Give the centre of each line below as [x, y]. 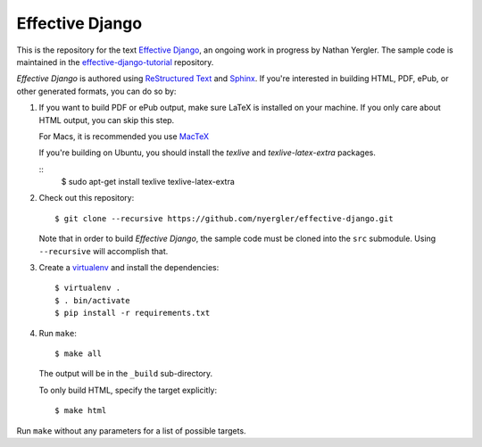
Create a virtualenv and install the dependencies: [129, 268]
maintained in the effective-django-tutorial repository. [115, 62]
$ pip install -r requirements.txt [133, 313]
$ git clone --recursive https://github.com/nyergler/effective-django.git [224, 218]
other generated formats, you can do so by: [96, 91]
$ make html [81, 411]
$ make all [79, 353]
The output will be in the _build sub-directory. [126, 374]
